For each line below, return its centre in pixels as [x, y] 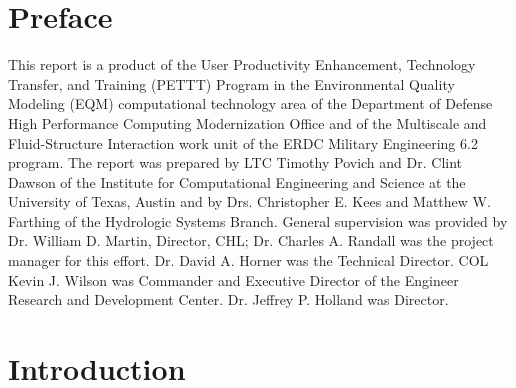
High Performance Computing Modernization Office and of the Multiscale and [247, 122]
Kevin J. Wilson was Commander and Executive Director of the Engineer [233, 279]
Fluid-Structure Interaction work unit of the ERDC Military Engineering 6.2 [243, 142]
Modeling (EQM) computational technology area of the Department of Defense [250, 103]
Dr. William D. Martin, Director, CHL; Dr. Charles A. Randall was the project [251, 240]
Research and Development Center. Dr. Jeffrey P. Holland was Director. [228, 299]
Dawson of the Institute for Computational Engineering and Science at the [237, 181]
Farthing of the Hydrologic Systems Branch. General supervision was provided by [258, 220]
